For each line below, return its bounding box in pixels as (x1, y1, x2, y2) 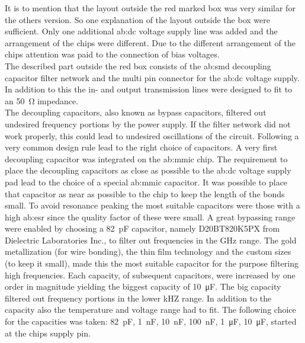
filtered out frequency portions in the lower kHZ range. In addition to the (5, 291, 272, 304)
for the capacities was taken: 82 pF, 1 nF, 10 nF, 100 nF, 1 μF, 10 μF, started (5, 315, 297, 328)
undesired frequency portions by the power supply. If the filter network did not (5, 117, 291, 130)
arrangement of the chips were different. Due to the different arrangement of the (5, 36, 296, 49)
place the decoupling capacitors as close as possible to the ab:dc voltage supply (5, 164, 291, 177)
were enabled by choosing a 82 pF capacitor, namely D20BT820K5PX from (5, 222, 280, 235)
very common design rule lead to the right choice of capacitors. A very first (5, 141, 278, 153)
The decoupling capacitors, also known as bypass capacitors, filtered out (5, 106, 267, 118)
